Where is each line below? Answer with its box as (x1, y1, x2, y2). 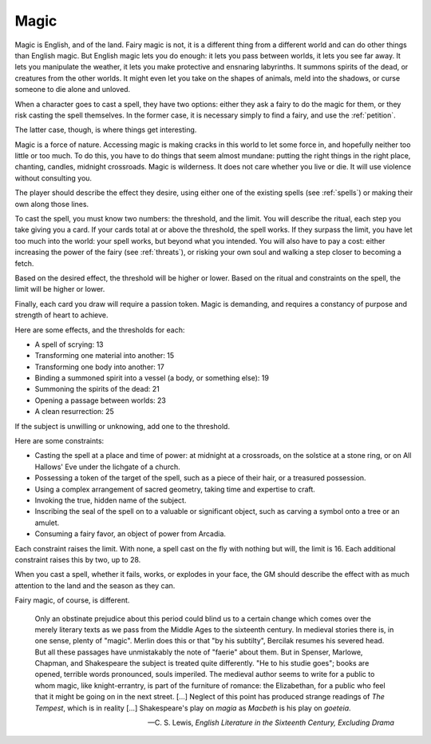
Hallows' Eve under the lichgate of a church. (34, 462, 180, 471)
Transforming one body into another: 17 (34, 362, 165, 372)
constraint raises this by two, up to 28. (14, 555, 141, 564)
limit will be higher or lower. (14, 284, 105, 294)
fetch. (14, 258, 34, 268)
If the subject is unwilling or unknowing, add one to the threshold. (14, 421, 231, 431)
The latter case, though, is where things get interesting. (14, 125, 197, 135)
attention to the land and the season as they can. (14, 580, 176, 591)
